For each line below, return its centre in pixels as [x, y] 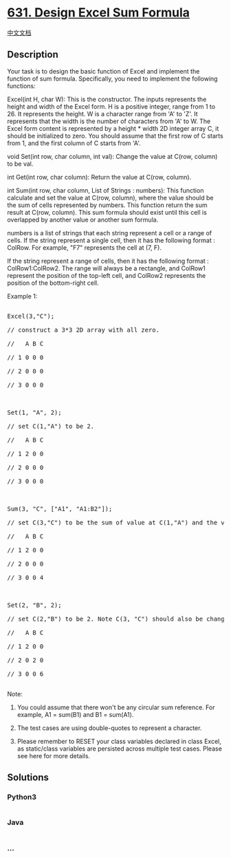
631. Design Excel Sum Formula [99, 13]
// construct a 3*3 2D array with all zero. [84, 330]
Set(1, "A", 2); [34, 412]
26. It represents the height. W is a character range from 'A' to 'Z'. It [102, 114]
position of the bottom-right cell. [53, 283]
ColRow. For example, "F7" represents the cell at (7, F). [84, 247]
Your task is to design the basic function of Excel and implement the [103, 71]
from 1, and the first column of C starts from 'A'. [74, 143]
